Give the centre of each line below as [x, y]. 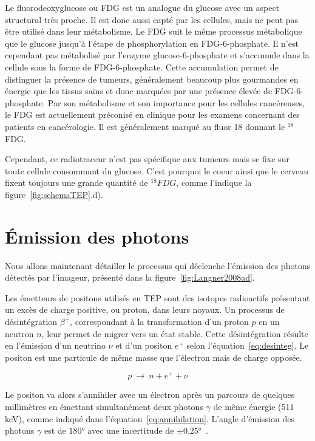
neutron [19, 333]
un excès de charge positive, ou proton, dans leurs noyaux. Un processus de [145, 309]
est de [55, 430]
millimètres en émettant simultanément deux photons [104, 407]
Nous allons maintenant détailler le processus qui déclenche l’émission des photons [158, 265]
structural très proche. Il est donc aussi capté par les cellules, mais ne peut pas [152, 19]
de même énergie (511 [254, 407]
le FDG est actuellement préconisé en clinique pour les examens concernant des [152, 115]
